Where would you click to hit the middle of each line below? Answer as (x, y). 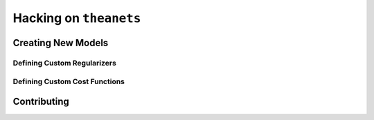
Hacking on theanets (77, 18)
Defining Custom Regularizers (65, 63)
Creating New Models (61, 42)
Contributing (41, 102)
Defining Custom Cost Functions (69, 81)
